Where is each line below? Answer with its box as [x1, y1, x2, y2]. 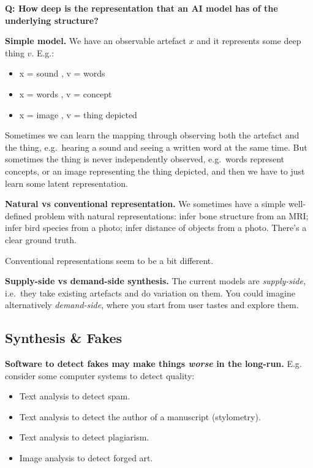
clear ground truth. [5, 233, 77, 246]
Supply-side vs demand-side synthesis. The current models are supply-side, [5, 274, 306, 287]
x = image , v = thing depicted [19, 108, 137, 121]
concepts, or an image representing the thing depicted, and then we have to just [5, 164, 305, 177]
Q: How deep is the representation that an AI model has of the [5, 2, 278, 14]
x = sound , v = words [19, 67, 105, 80]
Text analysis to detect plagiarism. [19, 431, 149, 443]
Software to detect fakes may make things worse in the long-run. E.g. [5, 357, 302, 370]
